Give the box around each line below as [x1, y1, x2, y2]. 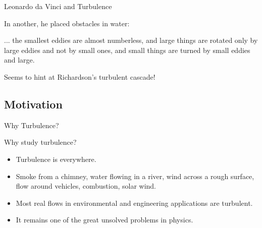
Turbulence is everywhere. [16, 153, 96, 164]
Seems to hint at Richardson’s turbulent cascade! [4, 71, 155, 82]
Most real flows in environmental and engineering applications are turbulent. [16, 197, 253, 208]
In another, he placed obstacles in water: [4, 18, 130, 28]
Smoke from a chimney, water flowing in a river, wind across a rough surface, [16, 170, 254, 181]
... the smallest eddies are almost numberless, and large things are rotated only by [4, 35, 258, 45]
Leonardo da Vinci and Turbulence [4, 1, 112, 11]
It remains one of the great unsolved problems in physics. [16, 214, 193, 225]
